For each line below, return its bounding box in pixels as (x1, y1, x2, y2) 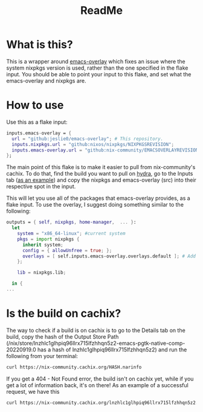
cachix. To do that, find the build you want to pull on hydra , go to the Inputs (6, 170, 193, 178)
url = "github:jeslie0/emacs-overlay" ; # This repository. (11, 136, 164, 142)
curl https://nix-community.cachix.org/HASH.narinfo (6, 364, 142, 370)
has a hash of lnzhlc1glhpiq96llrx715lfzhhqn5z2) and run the (37, 346, 187, 353)
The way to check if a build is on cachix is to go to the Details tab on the (6, 327, 185, 334)
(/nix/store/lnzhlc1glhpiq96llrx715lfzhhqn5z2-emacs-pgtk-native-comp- (6, 339, 185, 347)
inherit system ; (22, 242, 63, 248)
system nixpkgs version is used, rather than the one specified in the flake (6, 64, 188, 71)
